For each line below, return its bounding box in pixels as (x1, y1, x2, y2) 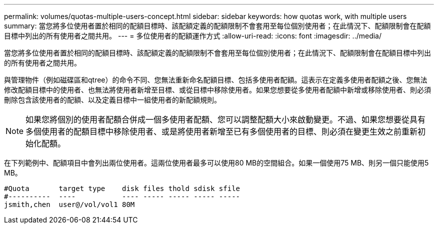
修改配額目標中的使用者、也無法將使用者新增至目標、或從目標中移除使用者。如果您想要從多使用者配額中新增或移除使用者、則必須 (4, 85, 431, 94)
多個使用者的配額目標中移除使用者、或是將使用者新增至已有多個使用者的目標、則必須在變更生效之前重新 (25, 126, 418, 136)
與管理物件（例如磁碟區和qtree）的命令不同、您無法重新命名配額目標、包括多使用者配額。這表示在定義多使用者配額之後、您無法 (4, 75, 427, 84)
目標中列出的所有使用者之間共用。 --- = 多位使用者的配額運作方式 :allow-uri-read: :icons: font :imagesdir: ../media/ (4, 31, 382, 40)
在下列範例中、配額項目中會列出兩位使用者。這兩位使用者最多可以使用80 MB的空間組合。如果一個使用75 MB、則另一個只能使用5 (4, 158, 429, 167)
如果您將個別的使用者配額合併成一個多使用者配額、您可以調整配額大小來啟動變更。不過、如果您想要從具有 (25, 114, 426, 124)
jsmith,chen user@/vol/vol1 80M (4, 200, 135, 208)
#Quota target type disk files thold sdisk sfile (4, 184, 240, 192)
